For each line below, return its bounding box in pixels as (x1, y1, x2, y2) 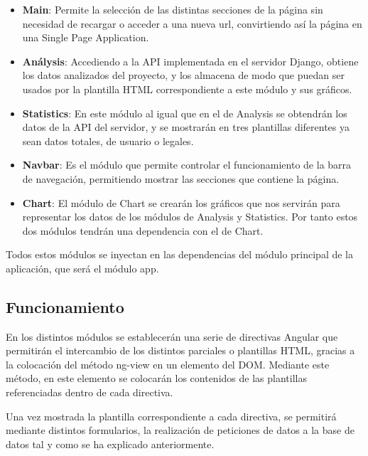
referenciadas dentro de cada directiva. (6, 385, 173, 400)
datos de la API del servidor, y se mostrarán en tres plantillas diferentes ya (22, 120, 350, 134)
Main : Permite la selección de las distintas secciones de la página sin (22, 2, 323, 16)
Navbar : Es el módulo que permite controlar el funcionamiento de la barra (22, 157, 352, 172)
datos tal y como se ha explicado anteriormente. (6, 436, 215, 451)
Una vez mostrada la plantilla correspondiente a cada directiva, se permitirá (6, 408, 337, 423)
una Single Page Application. (22, 30, 149, 45)
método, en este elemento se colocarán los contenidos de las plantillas (6, 371, 307, 386)
